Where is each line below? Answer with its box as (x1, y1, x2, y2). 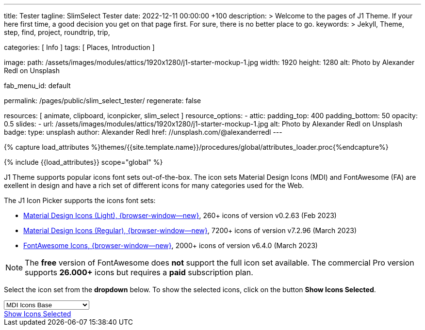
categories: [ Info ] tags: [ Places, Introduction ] (4, 43, 155, 51)
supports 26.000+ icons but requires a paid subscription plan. (25, 267, 253, 277)
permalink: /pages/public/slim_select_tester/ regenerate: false (4, 96, 201, 105)
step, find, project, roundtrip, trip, (4, 28, 110, 36)
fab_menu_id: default (4, 81, 71, 90)
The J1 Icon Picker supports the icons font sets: (4, 196, 156, 204)
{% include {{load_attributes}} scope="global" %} (4, 158, 163, 166)
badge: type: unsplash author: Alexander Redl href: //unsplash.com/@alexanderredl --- (4, 128, 282, 136)
